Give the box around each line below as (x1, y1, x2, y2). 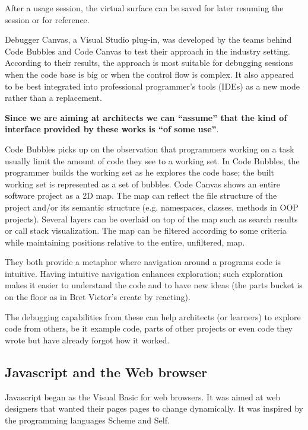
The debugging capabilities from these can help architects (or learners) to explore (5, 310, 301, 323)
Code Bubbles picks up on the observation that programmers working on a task (5, 142, 294, 155)
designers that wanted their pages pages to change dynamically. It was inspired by (5, 402, 304, 415)
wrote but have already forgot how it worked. (5, 333, 170, 346)
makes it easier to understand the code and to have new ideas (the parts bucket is (5, 279, 303, 291)
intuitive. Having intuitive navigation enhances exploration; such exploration (5, 267, 283, 279)
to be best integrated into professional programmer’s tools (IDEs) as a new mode (5, 79, 300, 92)
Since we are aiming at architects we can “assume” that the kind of (5, 111, 287, 123)
